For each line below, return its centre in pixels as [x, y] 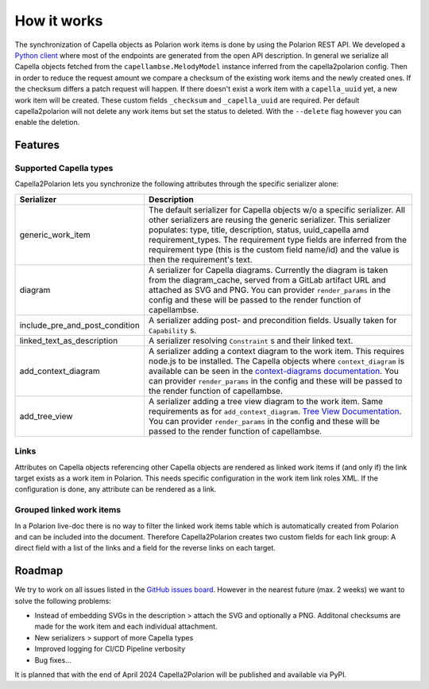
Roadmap [39, 571]
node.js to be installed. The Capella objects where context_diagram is [276, 360]
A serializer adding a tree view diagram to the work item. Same [266, 401]
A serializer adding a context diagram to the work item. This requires [276, 351]
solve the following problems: [63, 601]
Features [37, 145]
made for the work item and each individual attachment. [126, 627]
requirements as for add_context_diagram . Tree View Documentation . [275, 411]
